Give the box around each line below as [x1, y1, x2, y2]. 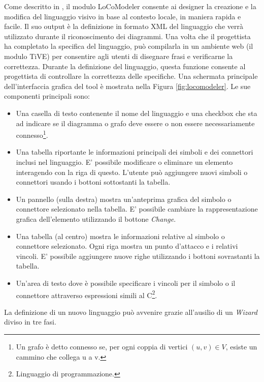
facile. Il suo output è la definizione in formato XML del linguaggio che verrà [4, 21, 243, 32]
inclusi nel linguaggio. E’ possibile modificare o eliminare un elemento [16, 156, 233, 167]
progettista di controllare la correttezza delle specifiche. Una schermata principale [4, 71, 258, 81]
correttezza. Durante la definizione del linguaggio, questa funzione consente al [4, 61, 246, 71]
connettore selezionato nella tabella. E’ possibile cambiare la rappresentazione [16, 203, 258, 214]
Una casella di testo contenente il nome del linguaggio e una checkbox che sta [16, 107, 257, 118]
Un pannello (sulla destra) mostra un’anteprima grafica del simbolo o [16, 193, 232, 204]
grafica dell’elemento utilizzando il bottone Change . [16, 213, 176, 224]
